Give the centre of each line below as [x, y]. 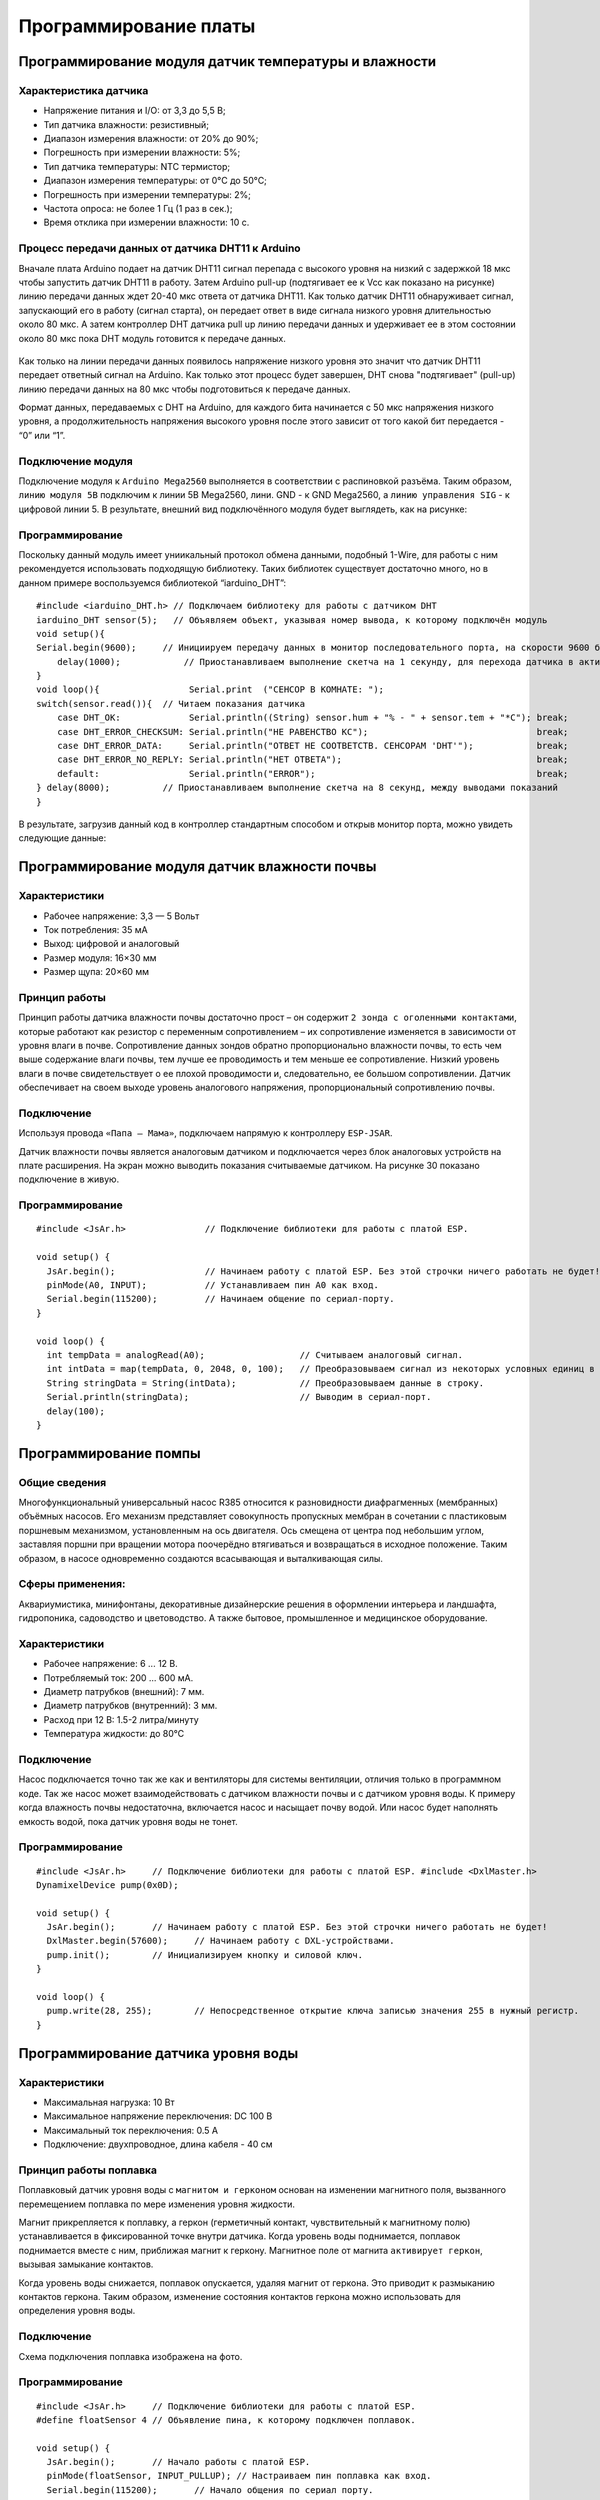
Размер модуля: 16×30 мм [100, 957]
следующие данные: [62, 838]
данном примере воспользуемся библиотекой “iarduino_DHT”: [152, 582]
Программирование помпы [109, 1453]
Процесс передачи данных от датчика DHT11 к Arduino [159, 248]
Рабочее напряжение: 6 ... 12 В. [111, 1664]
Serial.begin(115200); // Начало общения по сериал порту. [210, 2489]
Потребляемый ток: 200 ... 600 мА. [118, 1677]
